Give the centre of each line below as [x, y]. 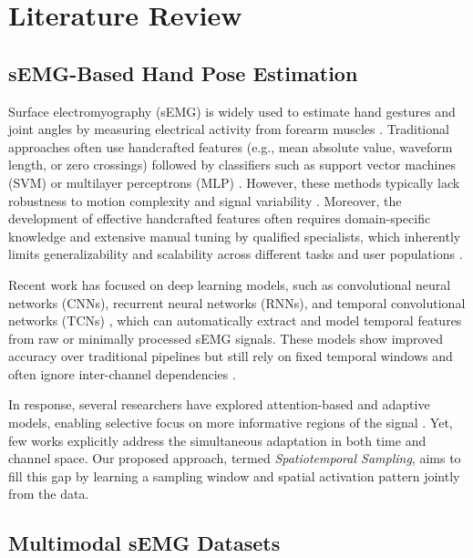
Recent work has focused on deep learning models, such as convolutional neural [230, 284]
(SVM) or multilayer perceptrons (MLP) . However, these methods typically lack [234, 182]
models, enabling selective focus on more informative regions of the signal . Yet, [231, 423]
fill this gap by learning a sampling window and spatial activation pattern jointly [234, 475]
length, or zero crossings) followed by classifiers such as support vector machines [232, 165]
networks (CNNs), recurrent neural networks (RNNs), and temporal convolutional [237, 302]
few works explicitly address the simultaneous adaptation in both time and [217, 440]
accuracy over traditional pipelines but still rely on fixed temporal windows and [231, 356]
